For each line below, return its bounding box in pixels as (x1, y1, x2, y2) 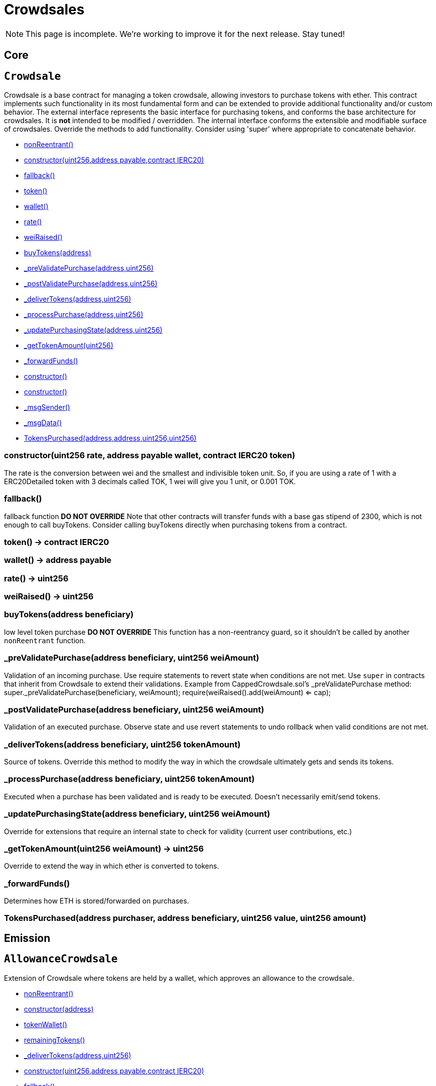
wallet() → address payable (4, 555, 112, 565)
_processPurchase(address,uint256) (24, 310, 144, 319)
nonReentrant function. (4, 636, 86, 645)
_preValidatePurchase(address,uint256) (24, 264, 154, 273)
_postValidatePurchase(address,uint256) (24, 279, 158, 288)
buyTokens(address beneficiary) (4, 609, 134, 620)
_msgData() (24, 418, 62, 427)
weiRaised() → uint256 (4, 591, 94, 602)
